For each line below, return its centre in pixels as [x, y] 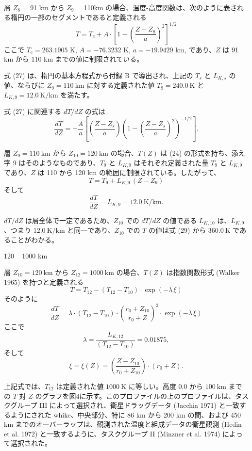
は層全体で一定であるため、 [69, 220]
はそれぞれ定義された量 [171, 162]
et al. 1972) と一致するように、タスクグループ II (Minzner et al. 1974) [112, 433]
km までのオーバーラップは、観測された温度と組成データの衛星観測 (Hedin [123, 424]
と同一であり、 [91, 230]
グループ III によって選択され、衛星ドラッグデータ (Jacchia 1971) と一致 [125, 405]
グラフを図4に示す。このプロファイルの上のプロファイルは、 [139, 395]
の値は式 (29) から [177, 230]
